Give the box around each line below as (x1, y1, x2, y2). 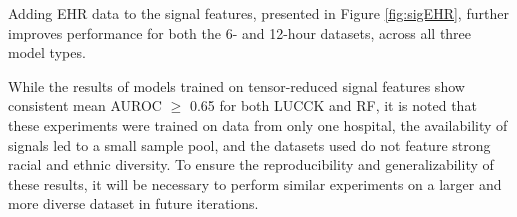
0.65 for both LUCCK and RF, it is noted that (189, 95, 477, 116)
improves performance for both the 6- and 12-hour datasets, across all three (8, 22, 472, 43)
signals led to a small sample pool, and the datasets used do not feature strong (8, 134, 491, 155)
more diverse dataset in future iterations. (8, 193, 259, 214)
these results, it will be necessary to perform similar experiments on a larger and (8, 173, 502, 194)
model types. (8, 42, 86, 63)
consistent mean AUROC (8, 95, 162, 116)
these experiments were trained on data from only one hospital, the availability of (8, 114, 508, 135)
